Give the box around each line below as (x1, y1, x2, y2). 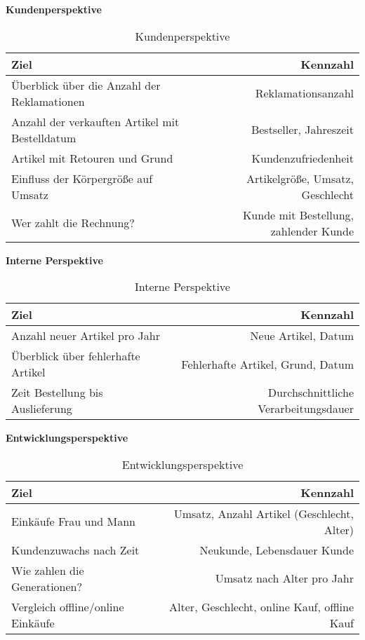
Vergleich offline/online (11, 598, 124, 615)
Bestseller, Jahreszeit (251, 121, 354, 138)
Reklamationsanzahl (255, 85, 354, 102)
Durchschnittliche (267, 384, 354, 401)
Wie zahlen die (11, 561, 84, 578)
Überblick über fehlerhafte (11, 348, 140, 365)
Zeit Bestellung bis (11, 384, 103, 401)
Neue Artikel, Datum (250, 327, 354, 344)
